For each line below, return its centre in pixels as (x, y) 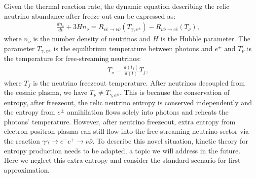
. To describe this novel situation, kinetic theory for (170, 140)
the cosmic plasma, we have (46, 92)
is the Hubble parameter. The (205, 39)
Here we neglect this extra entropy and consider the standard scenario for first (122, 160)
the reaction (22, 140)
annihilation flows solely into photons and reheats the (148, 112)
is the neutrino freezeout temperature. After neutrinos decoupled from (139, 82)
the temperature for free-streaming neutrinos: (73, 58)
